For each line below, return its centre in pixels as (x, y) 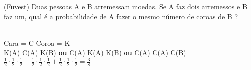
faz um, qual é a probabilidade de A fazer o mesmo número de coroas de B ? (121, 16)
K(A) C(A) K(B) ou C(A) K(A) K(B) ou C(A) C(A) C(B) (95, 52)
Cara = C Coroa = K (37, 42)
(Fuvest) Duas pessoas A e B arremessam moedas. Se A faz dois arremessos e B (125, 6)
